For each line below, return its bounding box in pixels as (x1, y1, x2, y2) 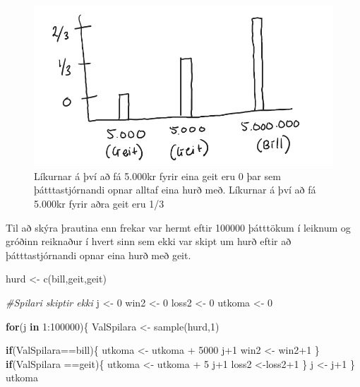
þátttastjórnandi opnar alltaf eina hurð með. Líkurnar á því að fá (34, 182, 316, 197)
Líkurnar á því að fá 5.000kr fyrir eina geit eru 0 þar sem (34, 168, 281, 183)
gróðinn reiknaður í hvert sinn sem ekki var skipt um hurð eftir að (6, 234, 292, 249)
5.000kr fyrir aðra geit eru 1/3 (34, 196, 164, 210)
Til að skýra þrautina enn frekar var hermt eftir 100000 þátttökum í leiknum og (6, 220, 351, 234)
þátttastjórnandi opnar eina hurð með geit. (6, 247, 191, 262)
